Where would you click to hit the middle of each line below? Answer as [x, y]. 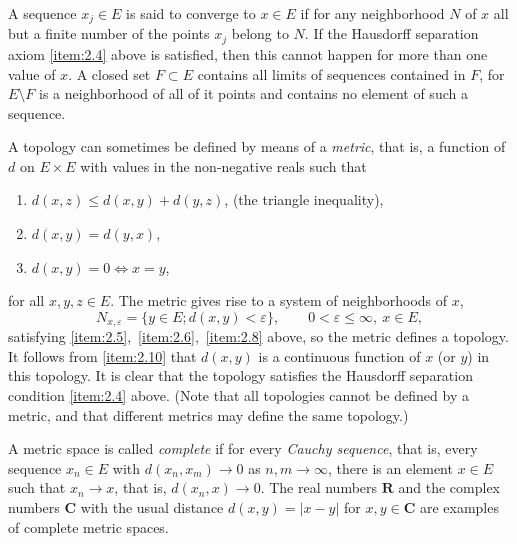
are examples [459, 507]
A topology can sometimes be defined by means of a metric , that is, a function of [257, 146]
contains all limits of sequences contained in [331, 73]
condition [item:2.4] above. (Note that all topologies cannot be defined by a [238, 395]
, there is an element [390, 467]
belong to [260, 33]
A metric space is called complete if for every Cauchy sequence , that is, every [243, 448]
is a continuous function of [339, 355]
